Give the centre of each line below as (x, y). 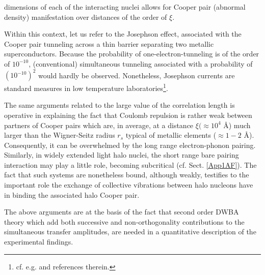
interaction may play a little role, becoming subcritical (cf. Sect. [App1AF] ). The (130, 164)
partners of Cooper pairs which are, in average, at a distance (99, 125)
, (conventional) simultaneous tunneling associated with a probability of (141, 63)
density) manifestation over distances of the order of (86, 17)
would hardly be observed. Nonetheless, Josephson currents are (137, 75)
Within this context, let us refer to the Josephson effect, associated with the (123, 34)
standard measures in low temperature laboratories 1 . (86, 87)
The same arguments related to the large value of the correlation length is (120, 105)
